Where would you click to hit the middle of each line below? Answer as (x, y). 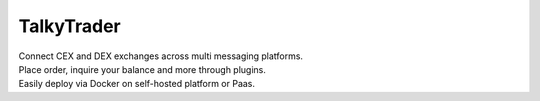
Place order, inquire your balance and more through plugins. (142, 69)
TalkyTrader (69, 26)
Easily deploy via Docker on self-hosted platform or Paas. (136, 84)
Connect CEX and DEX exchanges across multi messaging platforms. (161, 56)
